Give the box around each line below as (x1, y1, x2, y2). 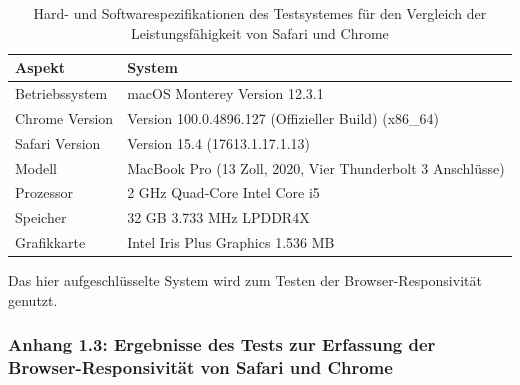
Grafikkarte (15, 232, 86, 253)
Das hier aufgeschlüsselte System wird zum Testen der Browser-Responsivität (8, 270, 482, 291)
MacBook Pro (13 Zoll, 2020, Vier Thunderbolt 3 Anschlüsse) (127, 157, 505, 178)
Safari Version (15, 132, 101, 153)
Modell (15, 157, 58, 178)
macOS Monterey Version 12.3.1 (127, 83, 324, 104)
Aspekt (15, 57, 66, 78)
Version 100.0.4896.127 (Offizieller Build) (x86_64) (127, 107, 440, 128)
